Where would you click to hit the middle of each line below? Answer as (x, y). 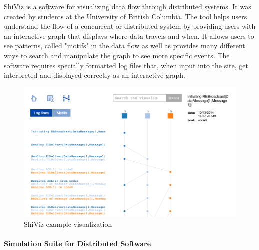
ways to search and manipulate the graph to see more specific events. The (117, 55)
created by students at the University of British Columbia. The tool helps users (126, 16)
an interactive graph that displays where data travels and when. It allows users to (129, 36)
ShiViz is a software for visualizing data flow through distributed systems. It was (128, 6)
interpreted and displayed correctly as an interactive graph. (95, 75)
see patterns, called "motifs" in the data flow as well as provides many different (125, 46)
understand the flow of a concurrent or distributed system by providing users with (130, 26)
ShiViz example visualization (68, 223)
